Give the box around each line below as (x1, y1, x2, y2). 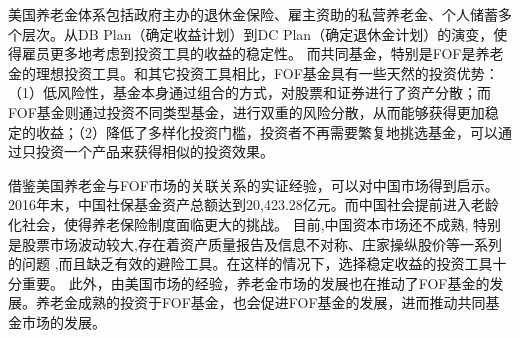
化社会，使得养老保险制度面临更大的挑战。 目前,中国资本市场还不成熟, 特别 (8, 213, 502, 234)
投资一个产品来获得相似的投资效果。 (35, 141, 274, 162)
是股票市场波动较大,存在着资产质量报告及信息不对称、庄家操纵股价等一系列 (8, 233, 502, 254)
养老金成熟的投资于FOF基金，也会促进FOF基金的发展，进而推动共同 (35, 292, 486, 313)
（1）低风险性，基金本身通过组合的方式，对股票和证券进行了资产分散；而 (8, 82, 491, 103)
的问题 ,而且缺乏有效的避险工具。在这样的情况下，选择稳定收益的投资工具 (8, 253, 493, 274)
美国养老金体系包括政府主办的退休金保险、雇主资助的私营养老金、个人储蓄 (8, 4, 498, 24)
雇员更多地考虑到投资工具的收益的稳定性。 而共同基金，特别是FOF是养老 (21, 43, 504, 64)
